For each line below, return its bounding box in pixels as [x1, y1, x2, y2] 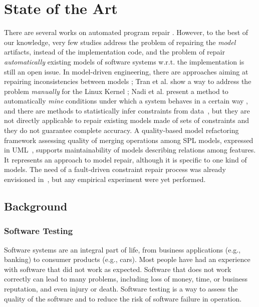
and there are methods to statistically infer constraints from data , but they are [4, 105, 250, 115]
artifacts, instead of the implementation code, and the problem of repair [4, 46, 225, 57]
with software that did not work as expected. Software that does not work [4, 263, 231, 274]
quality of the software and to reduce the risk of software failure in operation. [4, 293, 242, 303]
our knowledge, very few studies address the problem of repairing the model [4, 36, 236, 47]
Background [4, 198, 68, 214]
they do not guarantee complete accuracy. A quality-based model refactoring [4, 125, 239, 135]
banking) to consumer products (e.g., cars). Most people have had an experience [4, 254, 250, 264]
